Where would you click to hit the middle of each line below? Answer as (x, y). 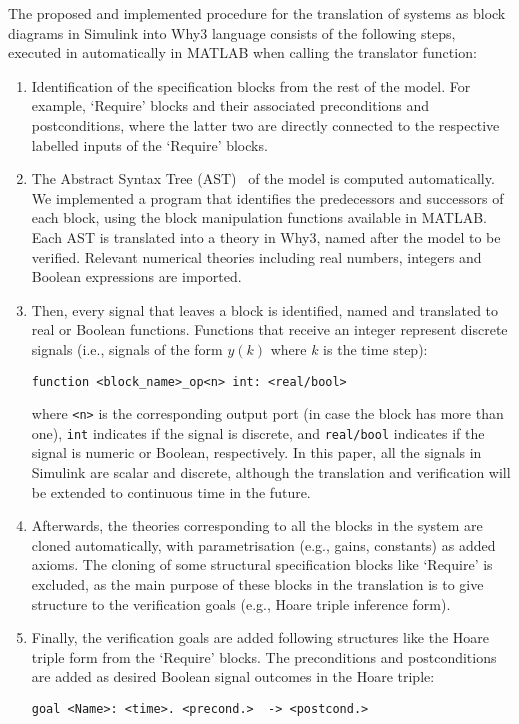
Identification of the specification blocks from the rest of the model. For (251, 85)
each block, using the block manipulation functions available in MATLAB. (259, 217)
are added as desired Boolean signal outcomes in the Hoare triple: (233, 676)
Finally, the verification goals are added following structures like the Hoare (260, 637)
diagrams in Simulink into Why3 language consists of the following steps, (232, 32)
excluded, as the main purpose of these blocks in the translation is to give (257, 584)
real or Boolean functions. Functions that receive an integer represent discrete (269, 329)
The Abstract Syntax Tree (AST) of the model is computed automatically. (263, 178)
